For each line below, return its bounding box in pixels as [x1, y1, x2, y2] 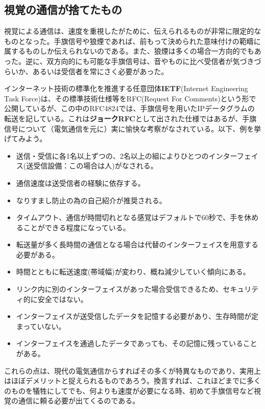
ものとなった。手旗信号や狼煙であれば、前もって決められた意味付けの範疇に [4, 35, 261, 46]
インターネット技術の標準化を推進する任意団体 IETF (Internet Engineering [4, 83, 248, 94]
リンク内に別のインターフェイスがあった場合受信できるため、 [16, 284, 223, 294]
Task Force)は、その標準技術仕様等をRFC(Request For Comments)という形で [4, 93, 256, 103]
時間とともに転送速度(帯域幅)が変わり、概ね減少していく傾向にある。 [16, 266, 250, 277]
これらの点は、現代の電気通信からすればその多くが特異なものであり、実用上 [4, 365, 261, 376]
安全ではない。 [37, 293, 88, 304]
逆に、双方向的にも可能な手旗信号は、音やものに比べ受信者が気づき [25, 55, 254, 66]
